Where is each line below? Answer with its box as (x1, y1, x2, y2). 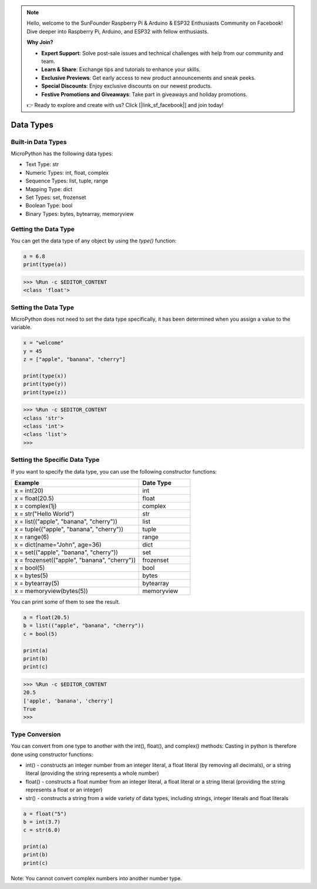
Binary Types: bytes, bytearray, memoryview (25, 210, 134, 217)
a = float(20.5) (23, 614, 70, 621)
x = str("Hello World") (14, 510, 75, 518)
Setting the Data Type (11, 303, 75, 311)
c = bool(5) (23, 630, 58, 637)
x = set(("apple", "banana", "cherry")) (14, 548, 119, 556)
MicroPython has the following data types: (11, 150, 113, 157)
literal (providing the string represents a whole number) (25, 770, 160, 777)
